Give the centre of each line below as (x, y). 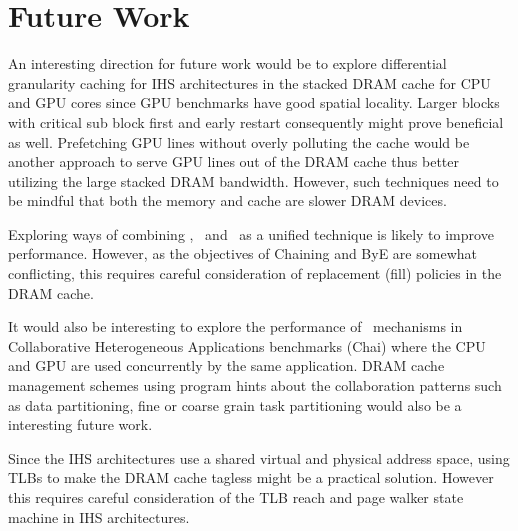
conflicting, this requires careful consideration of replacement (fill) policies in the (255, 273)
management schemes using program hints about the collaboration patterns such (255, 385)
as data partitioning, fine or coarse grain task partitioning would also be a (235, 404)
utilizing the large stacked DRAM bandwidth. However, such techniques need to (253, 180)
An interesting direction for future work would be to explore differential (227, 63)
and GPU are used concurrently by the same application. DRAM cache (226, 365)
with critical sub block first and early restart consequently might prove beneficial (256, 121)
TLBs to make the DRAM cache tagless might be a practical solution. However (251, 477)
